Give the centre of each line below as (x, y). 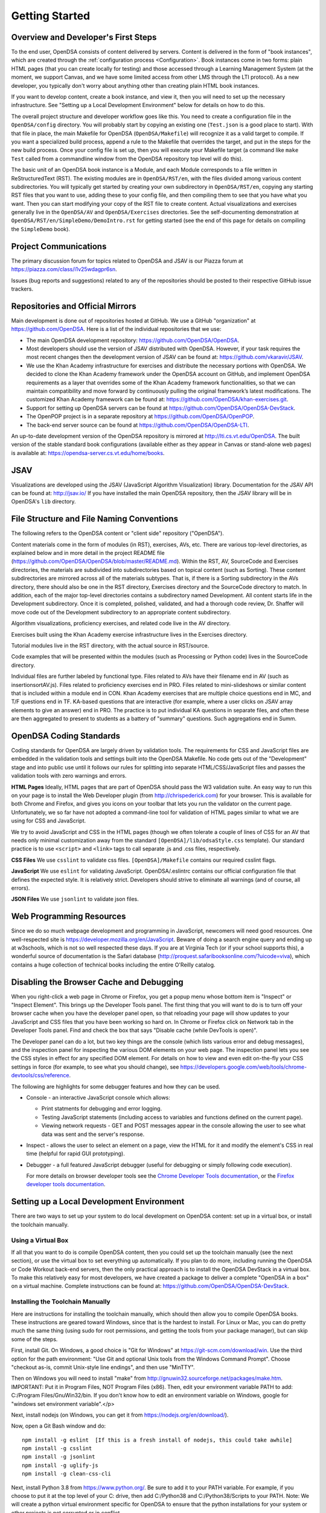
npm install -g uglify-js (60, 1465)
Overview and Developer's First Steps (84, 37)
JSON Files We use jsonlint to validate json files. (75, 899)
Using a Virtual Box (40, 1240)
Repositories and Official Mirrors (74, 306)
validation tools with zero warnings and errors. (69, 776)
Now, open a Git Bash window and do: (59, 1426)
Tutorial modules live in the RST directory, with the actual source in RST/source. (110, 645)
